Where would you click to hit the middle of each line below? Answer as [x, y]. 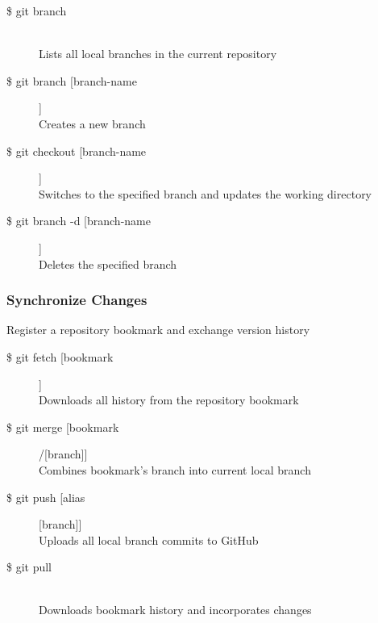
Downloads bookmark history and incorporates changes [175, 610]
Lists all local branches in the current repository [158, 54]
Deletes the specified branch [108, 263]
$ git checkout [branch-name [77, 151]
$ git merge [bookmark [63, 426]
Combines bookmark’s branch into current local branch [175, 469]
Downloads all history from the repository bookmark [169, 400]
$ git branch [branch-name [72, 80]
